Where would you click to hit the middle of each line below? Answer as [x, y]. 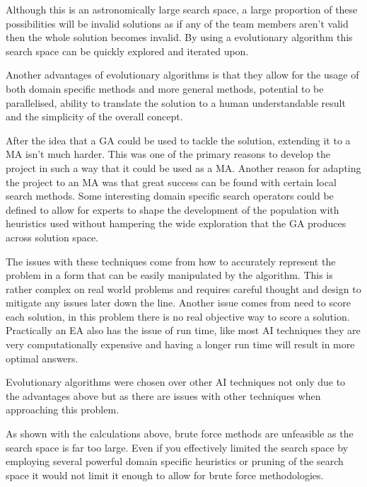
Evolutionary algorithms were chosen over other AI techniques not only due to [176, 382]
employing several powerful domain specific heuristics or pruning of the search [175, 461]
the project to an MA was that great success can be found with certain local [171, 182]
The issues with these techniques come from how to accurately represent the [171, 261]
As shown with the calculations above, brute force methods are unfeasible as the [180, 434]
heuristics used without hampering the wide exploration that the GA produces [176, 223]
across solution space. [52, 237]
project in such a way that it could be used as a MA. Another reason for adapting [183, 167]
